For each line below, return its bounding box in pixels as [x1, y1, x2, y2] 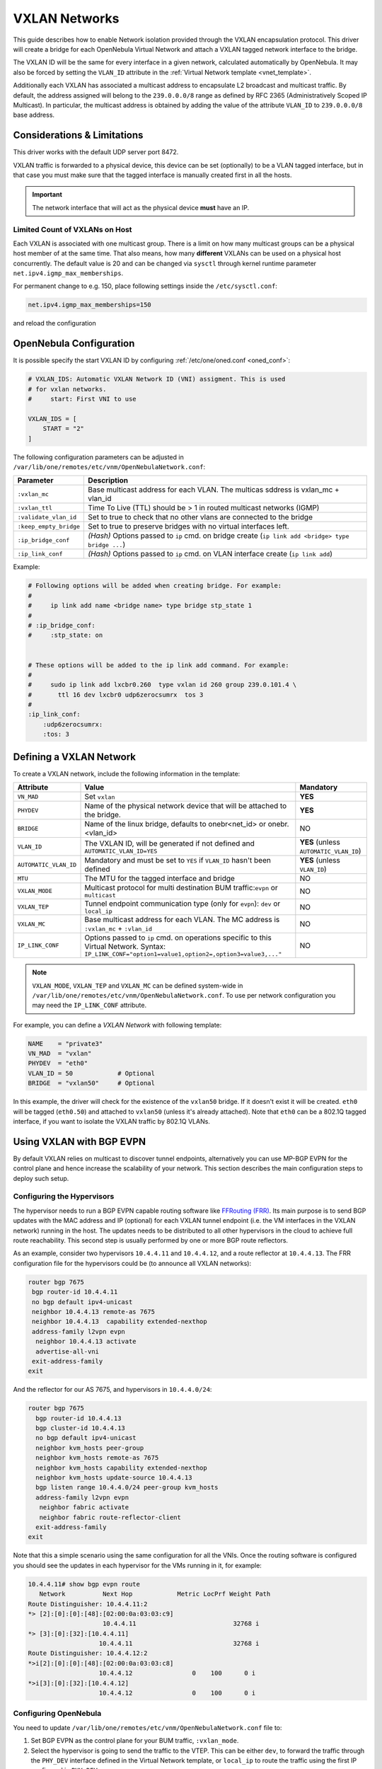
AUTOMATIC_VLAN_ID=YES [84, 847, 158, 855]
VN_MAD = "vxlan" [28, 1049, 92, 1058]
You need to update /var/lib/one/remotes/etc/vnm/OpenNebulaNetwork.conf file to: [13, 1723, 282, 1731]
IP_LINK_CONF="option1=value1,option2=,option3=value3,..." [84, 950, 282, 958]
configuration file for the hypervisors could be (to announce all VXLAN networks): [13, 1259, 251, 1267]
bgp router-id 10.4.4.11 [32, 1288, 118, 1296]
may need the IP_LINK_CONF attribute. [32, 1001, 147, 1010]
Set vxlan [84, 792, 115, 802]
